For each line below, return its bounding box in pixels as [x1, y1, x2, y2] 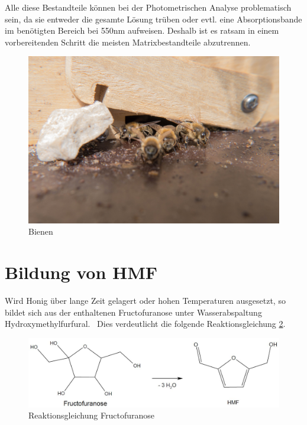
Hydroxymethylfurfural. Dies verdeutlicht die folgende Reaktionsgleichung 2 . [5, 317, 286, 330]
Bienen [28, 225, 53, 238]
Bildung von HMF [5, 260, 158, 284]
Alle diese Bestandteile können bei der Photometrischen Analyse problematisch [5, 1, 292, 13]
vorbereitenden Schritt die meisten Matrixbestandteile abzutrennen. [5, 35, 251, 48]
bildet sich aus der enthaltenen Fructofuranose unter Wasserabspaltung [5, 306, 262, 318]
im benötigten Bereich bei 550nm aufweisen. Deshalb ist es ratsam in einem [5, 24, 279, 37]
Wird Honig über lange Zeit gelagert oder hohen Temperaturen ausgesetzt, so [5, 294, 286, 307]
